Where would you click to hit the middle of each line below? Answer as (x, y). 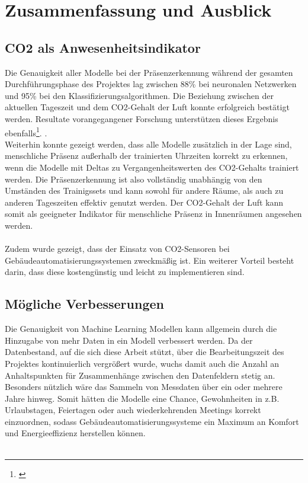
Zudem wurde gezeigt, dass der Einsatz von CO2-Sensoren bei (117, 249)
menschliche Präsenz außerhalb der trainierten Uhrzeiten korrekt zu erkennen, (146, 156)
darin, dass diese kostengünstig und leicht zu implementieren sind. (125, 272)
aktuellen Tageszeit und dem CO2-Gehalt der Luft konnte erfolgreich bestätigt (147, 107)
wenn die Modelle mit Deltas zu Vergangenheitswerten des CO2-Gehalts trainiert (152, 167)
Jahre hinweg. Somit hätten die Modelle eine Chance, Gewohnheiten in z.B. (142, 398)
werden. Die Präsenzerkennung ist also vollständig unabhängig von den (134, 179)
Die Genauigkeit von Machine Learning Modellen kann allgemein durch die (141, 329)
